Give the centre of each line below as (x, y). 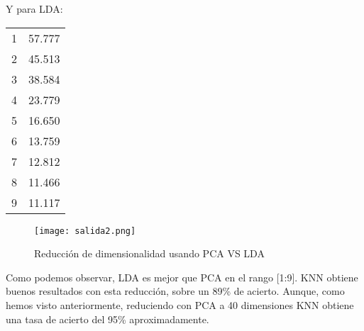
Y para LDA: (34, 9)
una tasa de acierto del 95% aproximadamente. (107, 319)
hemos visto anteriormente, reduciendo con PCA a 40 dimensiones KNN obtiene (180, 305)
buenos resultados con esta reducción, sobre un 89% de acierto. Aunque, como (175, 291)
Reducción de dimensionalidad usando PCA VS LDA (149, 253)
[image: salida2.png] (85, 231)
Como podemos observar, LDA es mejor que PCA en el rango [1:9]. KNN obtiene (182, 277)
